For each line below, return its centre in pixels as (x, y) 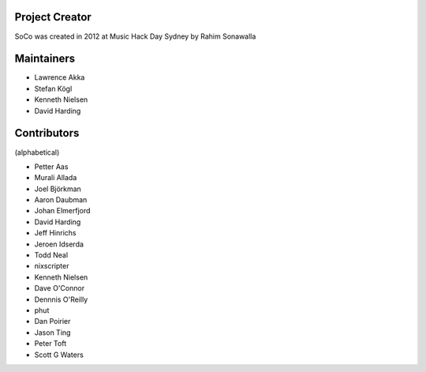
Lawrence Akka (60, 77)
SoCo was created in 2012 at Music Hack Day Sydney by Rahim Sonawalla (135, 36)
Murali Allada (56, 178)
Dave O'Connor (60, 288)
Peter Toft (50, 344)
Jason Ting (52, 333)
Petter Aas (51, 167)
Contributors (47, 133)
